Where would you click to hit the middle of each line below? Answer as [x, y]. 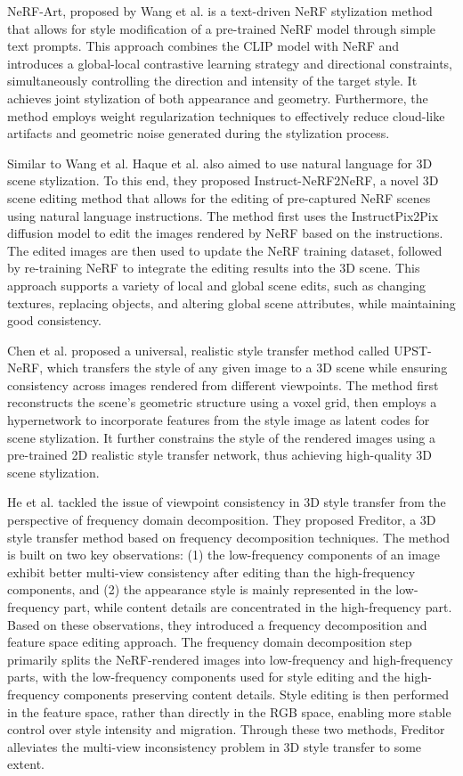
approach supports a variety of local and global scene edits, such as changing [216, 285]
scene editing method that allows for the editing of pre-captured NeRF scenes [219, 197]
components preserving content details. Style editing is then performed [256, 694]
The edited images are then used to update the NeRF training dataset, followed [225, 250]
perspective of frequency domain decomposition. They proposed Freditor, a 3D [222, 520]
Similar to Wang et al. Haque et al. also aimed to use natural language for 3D [220, 163]
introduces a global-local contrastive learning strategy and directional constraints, [230, 63]
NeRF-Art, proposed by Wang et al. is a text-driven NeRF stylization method [220, 11]
